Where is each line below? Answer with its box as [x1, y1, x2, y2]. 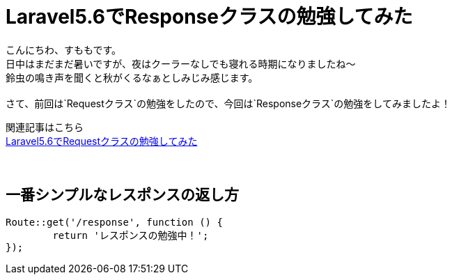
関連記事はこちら [6, 120, 84, 133]
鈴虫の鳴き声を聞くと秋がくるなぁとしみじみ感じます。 [6, 71, 258, 84]
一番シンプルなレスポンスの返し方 [6, 186, 239, 204]
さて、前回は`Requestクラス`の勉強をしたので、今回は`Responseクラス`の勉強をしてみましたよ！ [6, 97, 451, 109]
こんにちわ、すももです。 [6, 43, 122, 56]
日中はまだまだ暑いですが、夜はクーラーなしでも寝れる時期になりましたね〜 [6, 57, 356, 70]
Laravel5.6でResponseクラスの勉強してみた [6, 5, 413, 29]
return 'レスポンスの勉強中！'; [52, 229, 209, 241]
